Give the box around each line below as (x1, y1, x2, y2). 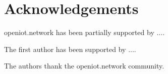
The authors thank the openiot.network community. (4, 60, 164, 71)
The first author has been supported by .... (4, 43, 136, 54)
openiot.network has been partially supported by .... (4, 27, 165, 37)
